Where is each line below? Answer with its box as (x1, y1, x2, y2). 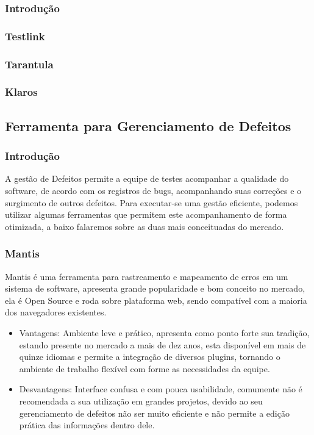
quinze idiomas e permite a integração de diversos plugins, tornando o (19, 350, 280, 363)
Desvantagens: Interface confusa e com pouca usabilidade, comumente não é (19, 383, 302, 395)
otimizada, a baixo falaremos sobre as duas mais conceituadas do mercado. (5, 220, 284, 232)
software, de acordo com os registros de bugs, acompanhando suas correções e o (5, 184, 302, 196)
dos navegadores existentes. (5, 306, 107, 318)
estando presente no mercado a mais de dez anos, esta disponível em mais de (19, 338, 306, 351)
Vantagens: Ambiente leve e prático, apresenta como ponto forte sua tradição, (19, 326, 310, 339)
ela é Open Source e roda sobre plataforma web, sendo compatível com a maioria (5, 293, 307, 306)
